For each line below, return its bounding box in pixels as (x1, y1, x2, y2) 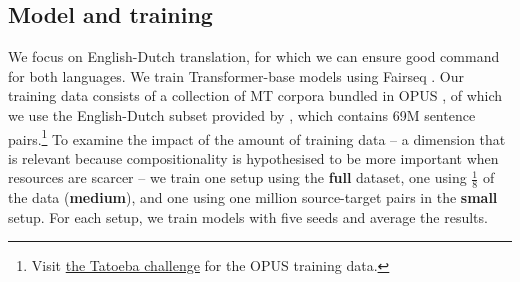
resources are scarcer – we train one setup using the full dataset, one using (8, 167, 467, 188)
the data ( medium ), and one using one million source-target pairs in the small (8, 187, 498, 208)
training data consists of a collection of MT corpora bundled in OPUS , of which (8, 85, 503, 106)
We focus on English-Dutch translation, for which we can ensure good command (8, 46, 500, 67)
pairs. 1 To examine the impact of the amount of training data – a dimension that (8, 125, 506, 149)
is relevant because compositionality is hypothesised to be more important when (8, 147, 499, 168)
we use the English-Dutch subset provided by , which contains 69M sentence (8, 104, 476, 125)
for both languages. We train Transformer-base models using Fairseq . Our (8, 65, 464, 86)
